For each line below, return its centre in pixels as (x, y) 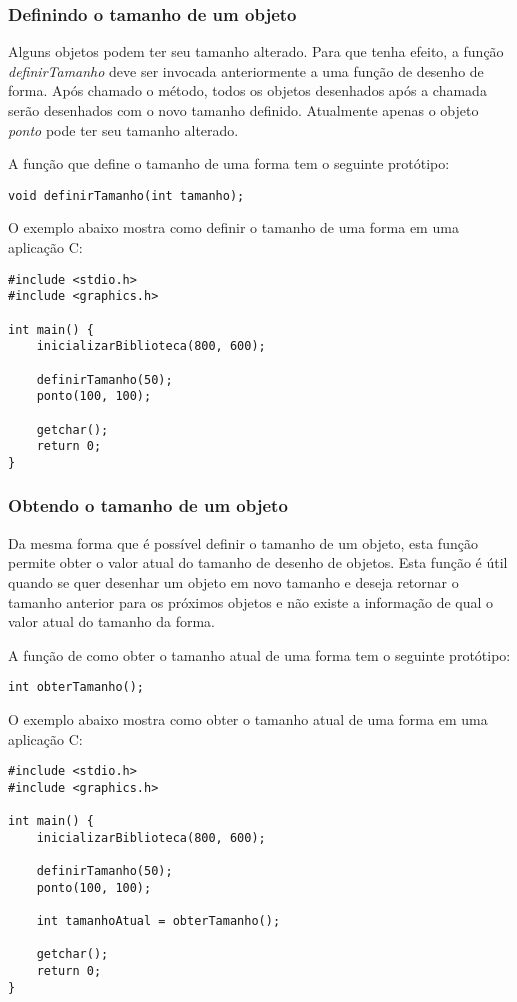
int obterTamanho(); (76, 687)
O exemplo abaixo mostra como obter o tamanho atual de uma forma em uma (248, 718)
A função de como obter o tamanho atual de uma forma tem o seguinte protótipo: (259, 654)
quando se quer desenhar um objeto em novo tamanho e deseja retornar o (233, 581)
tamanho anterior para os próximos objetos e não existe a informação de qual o (251, 601)
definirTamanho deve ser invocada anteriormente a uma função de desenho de (246, 70)
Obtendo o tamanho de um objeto (148, 505)
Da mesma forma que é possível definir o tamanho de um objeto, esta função (243, 542)
